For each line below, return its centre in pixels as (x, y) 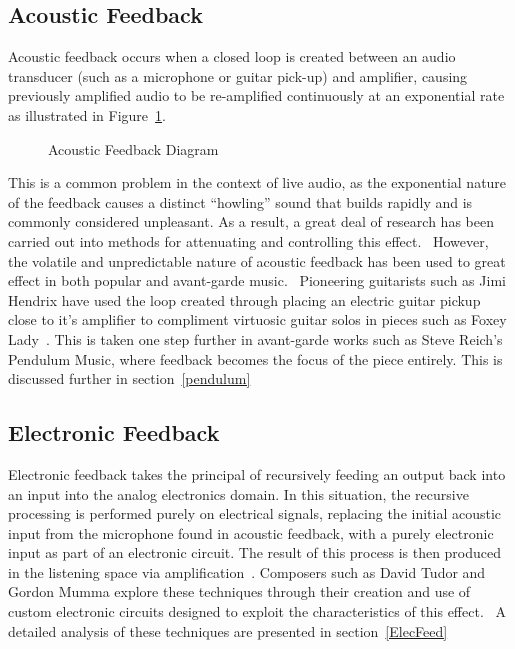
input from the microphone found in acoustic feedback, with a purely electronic (251, 532)
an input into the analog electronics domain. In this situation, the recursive (238, 493)
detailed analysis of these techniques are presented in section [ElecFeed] (228, 630)
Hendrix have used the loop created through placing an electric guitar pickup (244, 299)
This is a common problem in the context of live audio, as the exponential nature (257, 182)
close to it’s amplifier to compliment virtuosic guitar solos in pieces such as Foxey (257, 319)
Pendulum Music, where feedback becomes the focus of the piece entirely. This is (255, 358)
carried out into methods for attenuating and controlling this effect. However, (248, 240)
